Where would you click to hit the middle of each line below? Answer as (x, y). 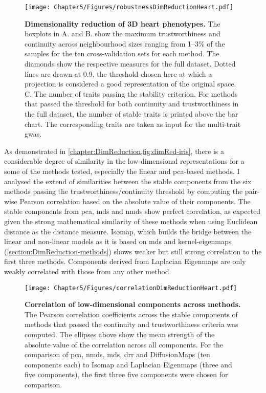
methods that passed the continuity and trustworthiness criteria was (131, 324)
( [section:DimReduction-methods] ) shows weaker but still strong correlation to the (133, 251)
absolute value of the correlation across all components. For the (124, 344)
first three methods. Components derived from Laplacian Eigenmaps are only (125, 261)
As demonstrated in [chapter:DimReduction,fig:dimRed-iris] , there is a (114, 151)
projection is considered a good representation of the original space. (130, 84)
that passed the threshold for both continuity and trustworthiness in (132, 104)
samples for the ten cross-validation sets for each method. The (122, 53)
